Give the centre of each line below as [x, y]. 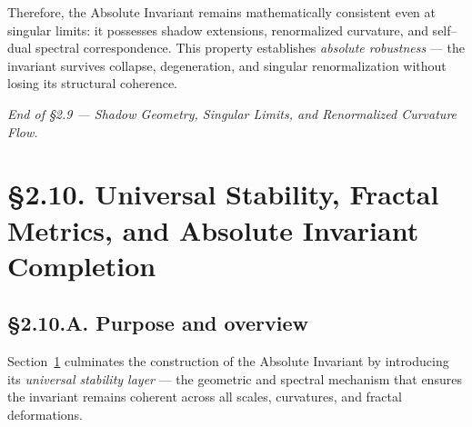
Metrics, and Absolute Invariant [213, 229]
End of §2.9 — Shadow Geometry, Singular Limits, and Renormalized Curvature [232, 113]
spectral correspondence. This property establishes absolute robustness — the [250, 48]
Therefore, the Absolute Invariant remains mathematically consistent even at [221, 12]
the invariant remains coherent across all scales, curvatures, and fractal [205, 397]
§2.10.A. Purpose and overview [158, 323]
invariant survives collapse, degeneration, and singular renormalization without [227, 65]
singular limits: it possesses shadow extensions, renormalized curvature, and [218, 30]
